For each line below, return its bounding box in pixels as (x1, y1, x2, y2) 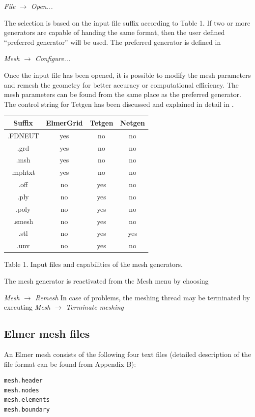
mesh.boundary (4, 406, 50, 413)
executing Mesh (4, 302, 51, 312)
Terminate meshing (66, 302, 124, 312)
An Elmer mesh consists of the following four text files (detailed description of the (4, 349, 251, 359)
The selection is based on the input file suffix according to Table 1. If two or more (4, 17, 251, 28)
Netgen (120, 117, 145, 128)
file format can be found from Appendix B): (4, 358, 136, 369)
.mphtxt (11, 167, 35, 177)
